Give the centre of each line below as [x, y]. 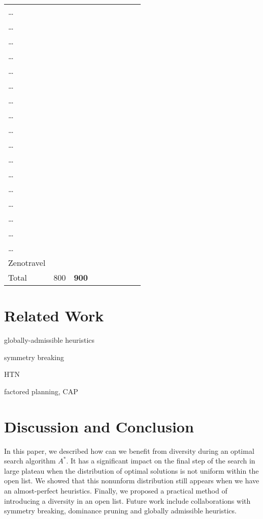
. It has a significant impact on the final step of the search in [161, 461]
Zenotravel [27, 263]
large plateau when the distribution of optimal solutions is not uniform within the [131, 470]
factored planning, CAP [41, 391]
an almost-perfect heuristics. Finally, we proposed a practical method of [116, 490]
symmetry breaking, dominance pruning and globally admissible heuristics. [120, 511]
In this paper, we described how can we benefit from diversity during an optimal [129, 450]
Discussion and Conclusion [99, 426]
